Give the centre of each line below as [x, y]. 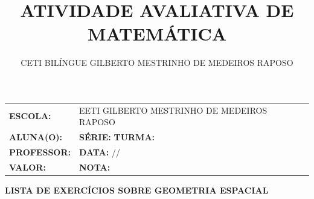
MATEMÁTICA [157, 34]
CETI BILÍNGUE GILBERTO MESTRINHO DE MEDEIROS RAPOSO [157, 63]
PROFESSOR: [40, 152]
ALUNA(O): [36, 137]
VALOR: [27, 167]
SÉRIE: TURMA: [117, 137]
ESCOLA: [30, 116]
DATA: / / [100, 152]
